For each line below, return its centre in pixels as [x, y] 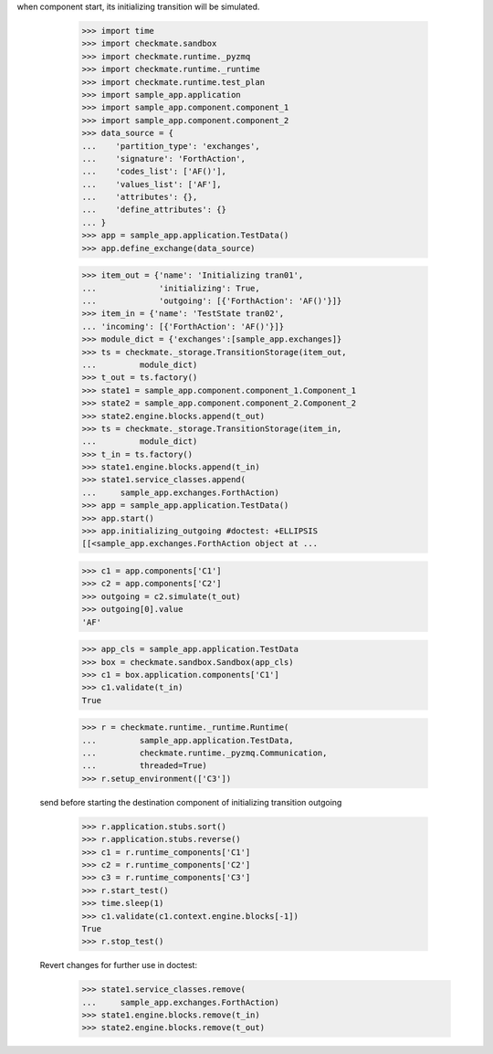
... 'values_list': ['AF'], [152, 184]
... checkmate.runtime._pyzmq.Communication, [205, 753]
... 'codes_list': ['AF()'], [154, 172]
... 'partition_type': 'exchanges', [171, 146]
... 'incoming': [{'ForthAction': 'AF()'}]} [183, 326]
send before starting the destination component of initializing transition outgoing [191, 802]
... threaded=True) [144, 766]
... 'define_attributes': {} [154, 210]
